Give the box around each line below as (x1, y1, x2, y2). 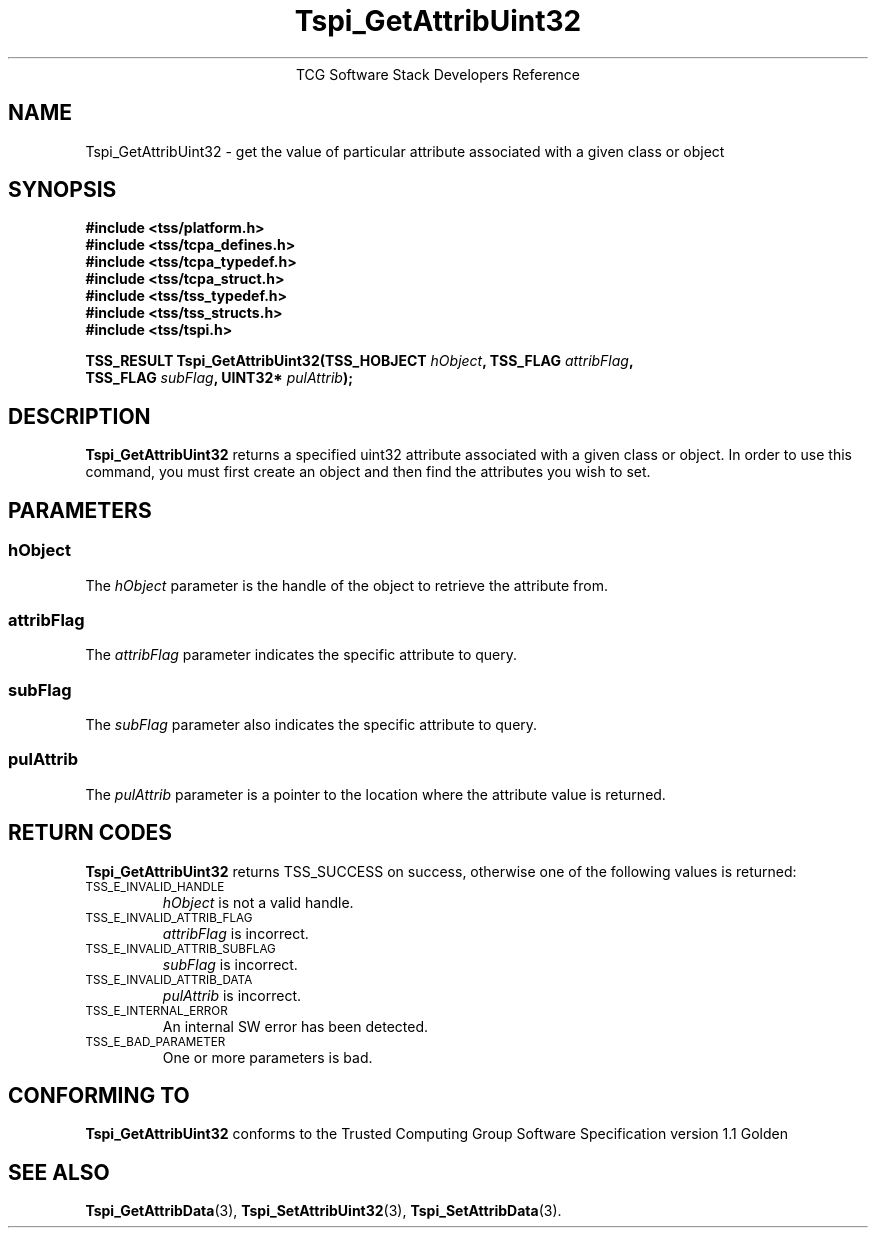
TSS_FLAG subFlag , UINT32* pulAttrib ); (85, 369, 353, 387)
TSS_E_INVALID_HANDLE (85, 879, 225, 894)
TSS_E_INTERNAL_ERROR (85, 1003, 228, 1018)
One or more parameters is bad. (162, 1048, 373, 1066)
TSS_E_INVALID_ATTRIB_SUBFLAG (85, 941, 276, 956)
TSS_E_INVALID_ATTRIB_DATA (85, 972, 253, 987)
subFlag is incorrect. (162, 955, 298, 973)
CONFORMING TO (8, 1083, 190, 1109)
